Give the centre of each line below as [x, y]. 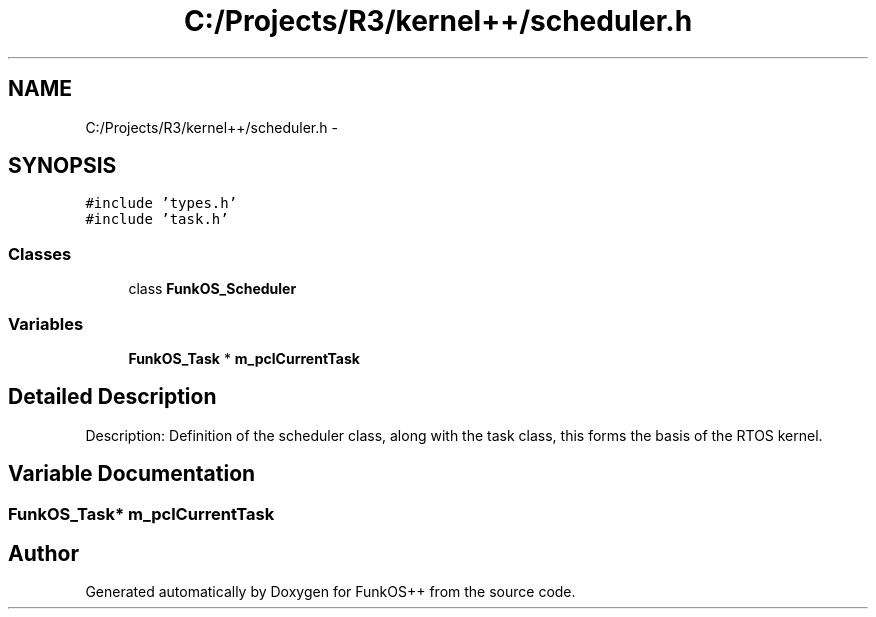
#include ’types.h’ [161, 203]
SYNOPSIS [62, 166]
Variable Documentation [132, 474]
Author [43, 554]
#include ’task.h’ [157, 219]
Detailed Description [112, 397]
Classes [40, 253]
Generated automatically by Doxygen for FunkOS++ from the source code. [330, 592]
